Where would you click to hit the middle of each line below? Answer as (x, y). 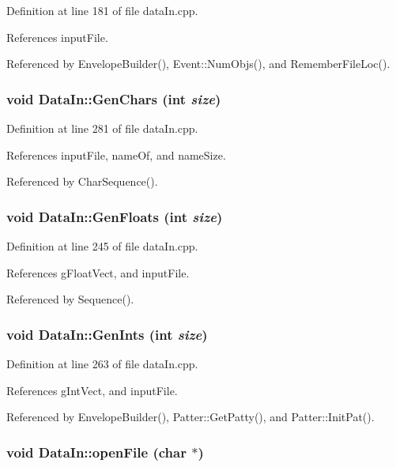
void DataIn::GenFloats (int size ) (115, 216)
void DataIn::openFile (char (96, 452)
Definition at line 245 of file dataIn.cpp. (102, 246)
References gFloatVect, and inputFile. (98, 272)
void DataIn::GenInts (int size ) (107, 334)
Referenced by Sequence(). (70, 299)
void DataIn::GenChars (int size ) (114, 98)
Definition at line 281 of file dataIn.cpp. (102, 128)
